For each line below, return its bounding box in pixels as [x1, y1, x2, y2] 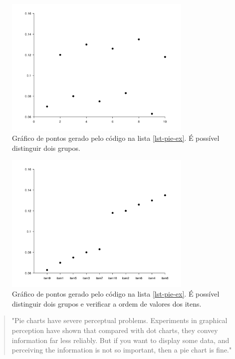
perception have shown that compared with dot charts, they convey [11, 325, 218, 335]
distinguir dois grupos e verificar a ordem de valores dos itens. [12, 298, 202, 309]
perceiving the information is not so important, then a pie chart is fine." [11, 345, 232, 355]
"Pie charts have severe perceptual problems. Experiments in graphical [11, 315, 228, 326]
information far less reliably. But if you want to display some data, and [11, 335, 230, 345]
